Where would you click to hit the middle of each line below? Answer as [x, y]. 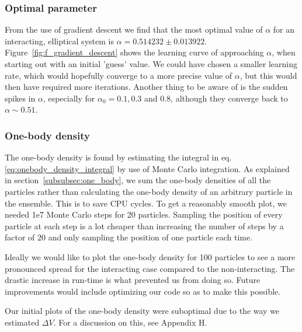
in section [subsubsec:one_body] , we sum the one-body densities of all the [138, 180]
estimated [22, 322]
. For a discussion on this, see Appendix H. [130, 322]
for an [284, 29]
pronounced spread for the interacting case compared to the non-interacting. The [150, 268]
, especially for [69, 98]
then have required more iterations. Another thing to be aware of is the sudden [146, 87]
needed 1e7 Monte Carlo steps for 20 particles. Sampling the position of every [144, 214]
